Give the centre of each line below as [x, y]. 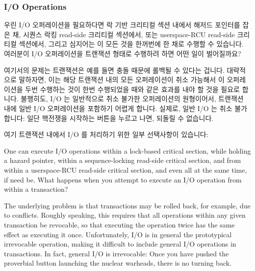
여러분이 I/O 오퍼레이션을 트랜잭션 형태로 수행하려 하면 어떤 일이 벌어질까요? [123, 53]
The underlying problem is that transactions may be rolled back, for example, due [127, 205]
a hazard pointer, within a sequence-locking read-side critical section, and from [123, 160]
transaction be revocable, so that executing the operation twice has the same [119, 224]
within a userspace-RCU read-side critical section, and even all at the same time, [126, 169]
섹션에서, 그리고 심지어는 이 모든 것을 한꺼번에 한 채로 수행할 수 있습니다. [131, 44]
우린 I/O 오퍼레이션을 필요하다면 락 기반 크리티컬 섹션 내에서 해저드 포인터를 [122, 25]
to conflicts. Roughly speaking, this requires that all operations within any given [125, 215]
